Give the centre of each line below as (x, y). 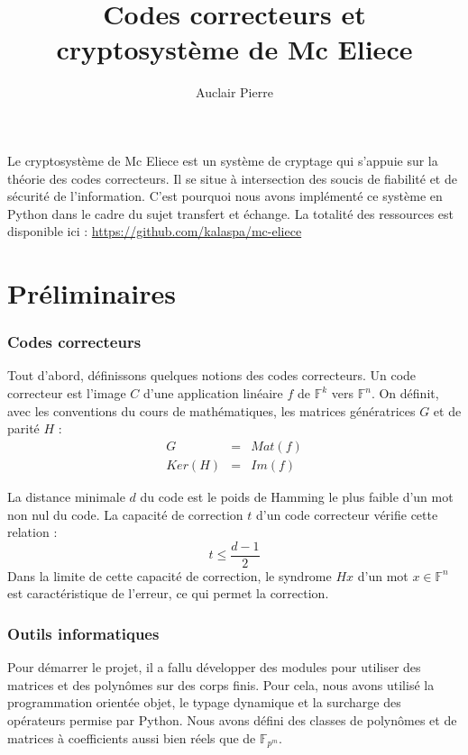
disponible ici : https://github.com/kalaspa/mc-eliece (155, 231)
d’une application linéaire (213, 393)
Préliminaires (92, 293)
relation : (32, 532)
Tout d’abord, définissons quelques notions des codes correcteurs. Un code (212, 375)
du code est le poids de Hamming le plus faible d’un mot (297, 496)
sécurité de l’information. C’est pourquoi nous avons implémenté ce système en (225, 196)
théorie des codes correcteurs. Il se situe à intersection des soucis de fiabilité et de (232, 178)
